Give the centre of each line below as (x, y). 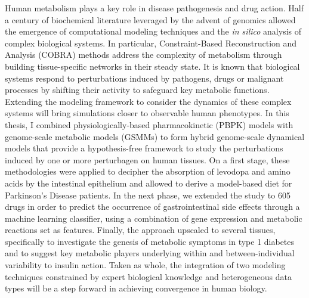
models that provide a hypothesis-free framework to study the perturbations (144, 148)
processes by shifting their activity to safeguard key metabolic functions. (137, 90)
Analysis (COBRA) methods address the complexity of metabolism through (143, 55)
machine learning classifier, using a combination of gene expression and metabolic (154, 218)
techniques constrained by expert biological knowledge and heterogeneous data (149, 276)
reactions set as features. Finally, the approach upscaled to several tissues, (140, 230)
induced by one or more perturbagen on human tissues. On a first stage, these (147, 159)
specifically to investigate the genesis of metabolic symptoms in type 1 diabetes (150, 241)
